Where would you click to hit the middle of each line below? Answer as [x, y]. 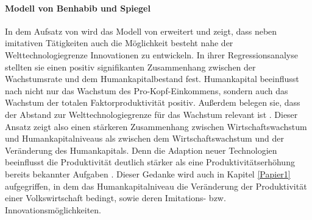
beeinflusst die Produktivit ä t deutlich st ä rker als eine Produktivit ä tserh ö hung [150, 162]
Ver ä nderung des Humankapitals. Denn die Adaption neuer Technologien [141, 150]
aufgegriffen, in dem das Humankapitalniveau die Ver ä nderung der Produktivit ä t [156, 186]
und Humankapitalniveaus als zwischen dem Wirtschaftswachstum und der [144, 138]
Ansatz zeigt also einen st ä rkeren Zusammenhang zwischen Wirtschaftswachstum [156, 126]
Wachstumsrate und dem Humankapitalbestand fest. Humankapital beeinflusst [152, 79]
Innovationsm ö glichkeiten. [53, 209]
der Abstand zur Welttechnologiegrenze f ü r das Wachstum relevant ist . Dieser [151, 114]
